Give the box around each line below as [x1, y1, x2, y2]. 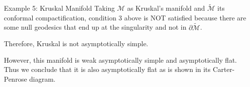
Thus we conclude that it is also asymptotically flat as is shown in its [4, 64, 211, 74]
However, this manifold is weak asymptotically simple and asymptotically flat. [4, 54, 237, 65]
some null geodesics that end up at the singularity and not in [4, 22, 187, 32]
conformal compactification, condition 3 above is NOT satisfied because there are [4, 12, 247, 22]
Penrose [4, 74, 27, 84]
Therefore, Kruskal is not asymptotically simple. [4, 38, 148, 49]
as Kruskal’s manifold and [127, 3, 205, 13]
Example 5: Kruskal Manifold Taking [4, 3, 115, 13]
